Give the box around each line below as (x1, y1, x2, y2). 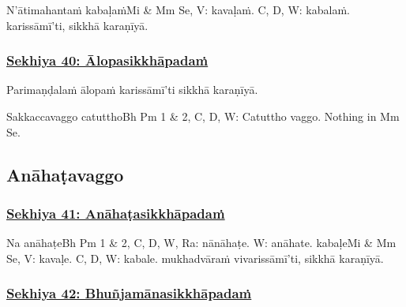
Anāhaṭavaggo (6, 162, 124, 186)
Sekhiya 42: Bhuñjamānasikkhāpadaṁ (6, 283, 252, 303)
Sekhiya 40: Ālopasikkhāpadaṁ (6, 51, 209, 70)
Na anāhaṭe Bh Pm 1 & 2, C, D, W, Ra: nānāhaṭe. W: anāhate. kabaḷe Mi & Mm (6, 234, 397, 251)
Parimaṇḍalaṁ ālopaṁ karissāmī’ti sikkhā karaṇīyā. (6, 81, 258, 98)
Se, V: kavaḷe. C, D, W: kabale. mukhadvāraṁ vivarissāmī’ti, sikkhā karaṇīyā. (6, 249, 384, 266)
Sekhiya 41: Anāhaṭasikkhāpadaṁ (6, 203, 225, 223)
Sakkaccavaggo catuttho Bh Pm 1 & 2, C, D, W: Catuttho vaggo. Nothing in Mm (6, 108, 400, 124)
